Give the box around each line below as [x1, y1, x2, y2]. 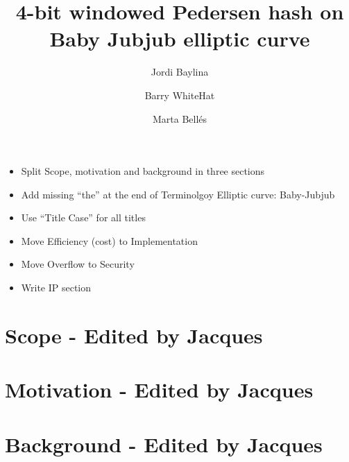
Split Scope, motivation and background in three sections [21, 164, 265, 178]
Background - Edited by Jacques [5, 429, 323, 458]
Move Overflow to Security [21, 257, 135, 271]
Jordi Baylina [151, 65, 209, 79]
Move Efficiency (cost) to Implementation [21, 233, 198, 248]
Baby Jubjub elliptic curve [49, 24, 310, 53]
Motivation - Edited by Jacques [5, 375, 314, 404]
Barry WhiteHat [144, 87, 215, 102]
